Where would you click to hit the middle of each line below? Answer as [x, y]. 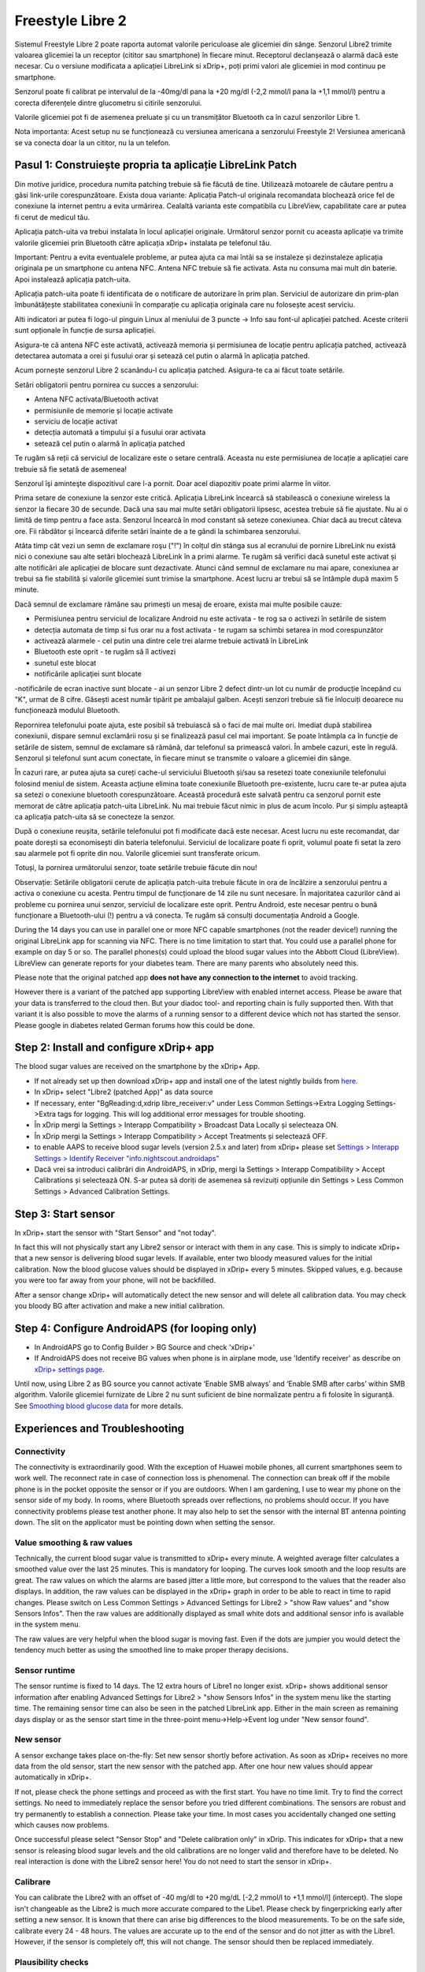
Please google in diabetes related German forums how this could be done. [135, 1025]
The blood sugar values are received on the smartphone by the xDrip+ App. [137, 1066]
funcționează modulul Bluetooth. [67, 711]
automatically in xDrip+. [53, 1777]
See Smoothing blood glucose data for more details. [99, 1406]
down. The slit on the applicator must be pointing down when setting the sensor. [145, 1522]
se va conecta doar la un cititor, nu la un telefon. [92, 143]
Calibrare [33, 1881]
